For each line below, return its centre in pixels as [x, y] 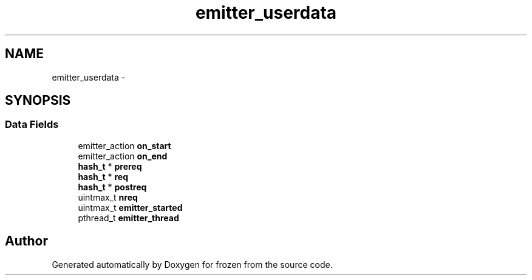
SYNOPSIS [38, 101]
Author [26, 241]
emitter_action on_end [123, 156]
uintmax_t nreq [108, 197]
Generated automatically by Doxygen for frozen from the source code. [192, 264]
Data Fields [32, 125]
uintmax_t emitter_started [130, 207]
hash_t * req [103, 176]
